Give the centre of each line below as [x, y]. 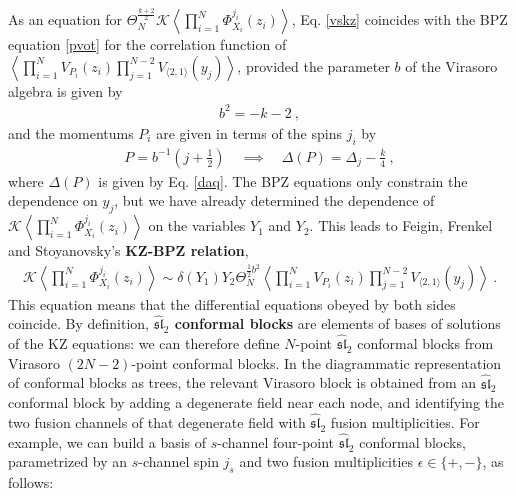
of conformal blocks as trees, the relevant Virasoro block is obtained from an [242, 382]
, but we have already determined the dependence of [274, 200]
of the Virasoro [451, 65]
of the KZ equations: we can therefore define [144, 343]
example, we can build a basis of [107, 441]
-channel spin [178, 461]
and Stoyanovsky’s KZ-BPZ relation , [128, 250]
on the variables [197, 225]
